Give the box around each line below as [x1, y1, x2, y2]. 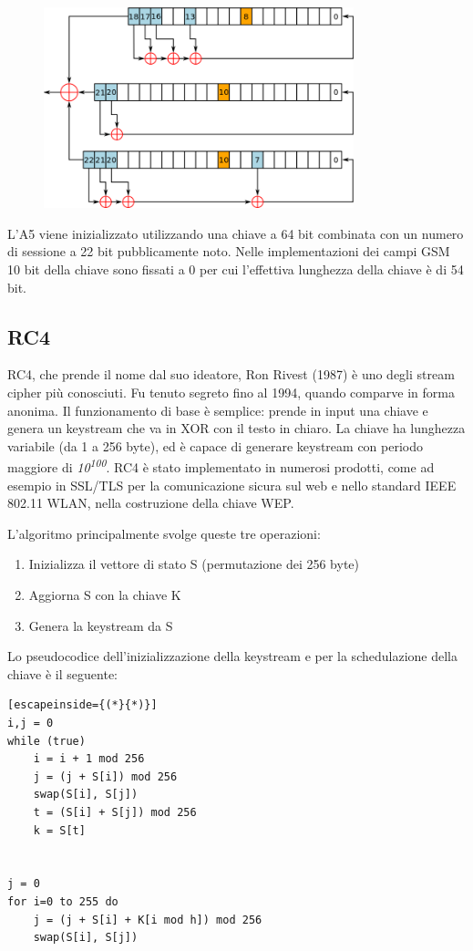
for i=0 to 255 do [7, 894, 118, 908]
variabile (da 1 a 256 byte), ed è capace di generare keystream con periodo [7, 436, 424, 455]
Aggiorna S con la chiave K [28, 585, 181, 605]
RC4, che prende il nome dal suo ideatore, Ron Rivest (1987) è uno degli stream [7, 365, 455, 384]
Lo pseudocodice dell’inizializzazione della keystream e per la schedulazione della [7, 646, 458, 666]
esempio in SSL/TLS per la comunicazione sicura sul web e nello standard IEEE [7, 475, 457, 494]
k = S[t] [33, 823, 86, 837]
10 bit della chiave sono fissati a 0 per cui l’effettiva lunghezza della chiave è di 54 [7, 260, 464, 279]
